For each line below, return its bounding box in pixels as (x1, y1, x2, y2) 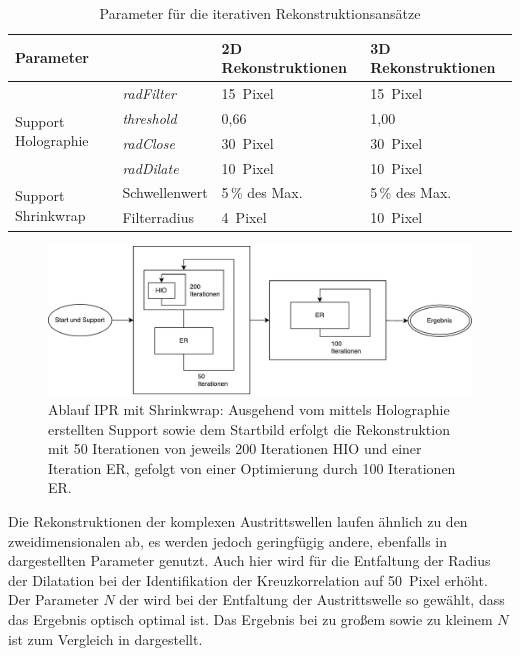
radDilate (122, 157, 179, 178)
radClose (122, 132, 175, 153)
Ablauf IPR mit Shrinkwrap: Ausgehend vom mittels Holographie (48, 399, 450, 419)
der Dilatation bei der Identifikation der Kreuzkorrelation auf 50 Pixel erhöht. (8, 569, 488, 590)
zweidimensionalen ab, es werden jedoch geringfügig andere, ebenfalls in (8, 530, 448, 551)
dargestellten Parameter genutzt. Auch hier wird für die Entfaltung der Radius (8, 550, 491, 571)
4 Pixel (221, 207, 267, 228)
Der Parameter (8, 589, 99, 610)
